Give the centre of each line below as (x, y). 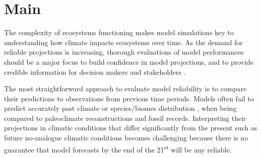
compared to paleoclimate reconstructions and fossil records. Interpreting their (125, 118)
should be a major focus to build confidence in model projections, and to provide (129, 61)
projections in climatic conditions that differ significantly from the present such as (131, 128)
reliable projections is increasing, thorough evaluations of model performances (124, 52)
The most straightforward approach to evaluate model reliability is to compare (125, 89)
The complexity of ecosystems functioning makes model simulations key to (119, 32)
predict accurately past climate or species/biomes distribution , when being (120, 108)
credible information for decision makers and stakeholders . (95, 71)
